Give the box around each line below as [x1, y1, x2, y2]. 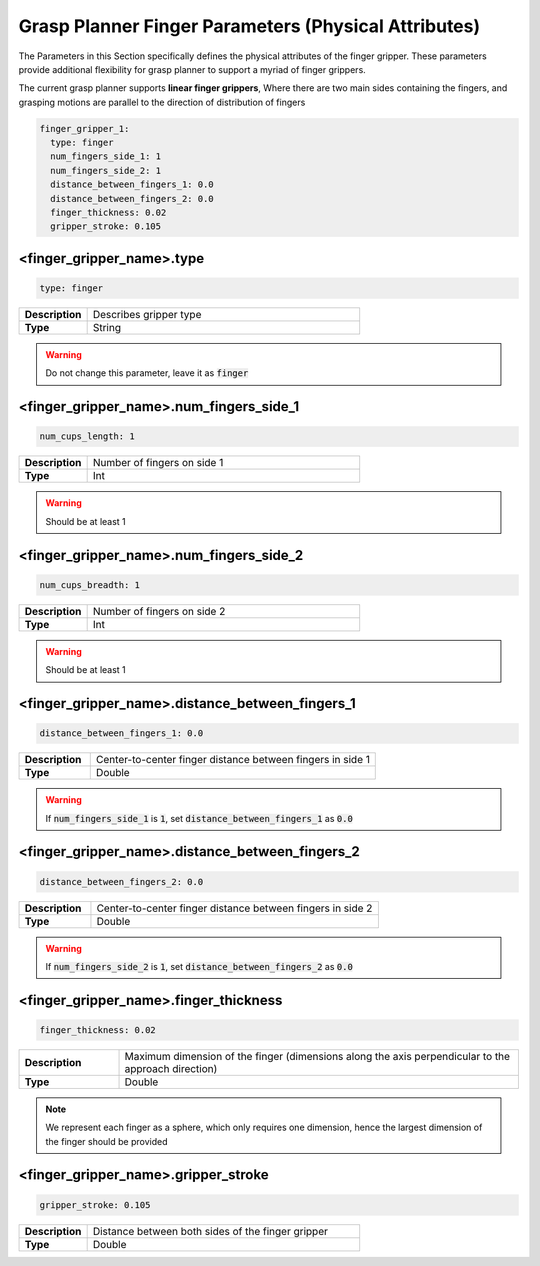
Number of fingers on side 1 [92, 456, 224, 470]
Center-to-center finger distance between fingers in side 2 [96, 901, 373, 915]
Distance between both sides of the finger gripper [92, 1224, 329, 1238]
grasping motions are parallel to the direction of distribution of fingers [18, 96, 306, 108]
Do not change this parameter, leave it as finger [45, 367, 249, 379]
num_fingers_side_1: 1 [50, 151, 162, 162]
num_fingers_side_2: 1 [50, 165, 162, 176]
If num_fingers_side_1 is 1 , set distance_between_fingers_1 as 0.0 [45, 812, 354, 824]
